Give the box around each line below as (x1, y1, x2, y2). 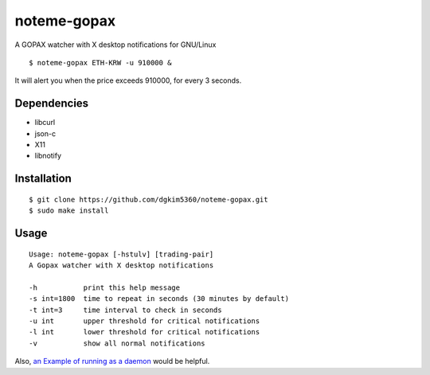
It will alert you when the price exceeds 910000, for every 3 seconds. (14, 76, 242, 85)
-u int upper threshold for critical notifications (29, 316, 260, 326)
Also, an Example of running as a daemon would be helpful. (14, 357, 210, 366)
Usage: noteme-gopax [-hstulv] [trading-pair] (29, 249, 214, 259)
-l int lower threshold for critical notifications (29, 327, 260, 337)
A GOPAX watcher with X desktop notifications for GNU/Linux (14, 40, 217, 49)
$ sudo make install (29, 206, 109, 215)
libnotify (34, 151, 62, 161)
